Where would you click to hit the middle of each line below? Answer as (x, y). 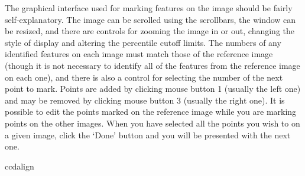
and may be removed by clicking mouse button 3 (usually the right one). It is (145, 100)
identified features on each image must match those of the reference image (139, 54)
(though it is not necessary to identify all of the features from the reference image (152, 65)
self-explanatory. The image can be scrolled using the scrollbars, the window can (150, 19)
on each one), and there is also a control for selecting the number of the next (144, 77)
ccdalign (20, 166)
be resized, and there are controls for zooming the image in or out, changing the (150, 31)
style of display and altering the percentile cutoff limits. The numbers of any (143, 42)
